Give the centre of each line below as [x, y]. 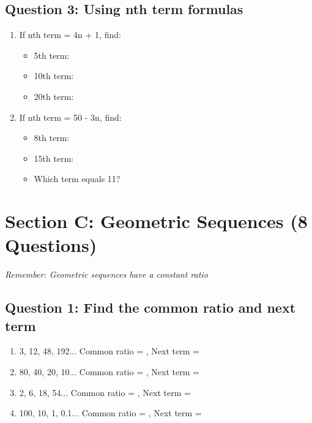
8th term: [52, 138]
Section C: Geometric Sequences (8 [156, 221]
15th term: [54, 158]
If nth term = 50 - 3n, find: [70, 117]
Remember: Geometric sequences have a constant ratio [106, 274]
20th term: [54, 96]
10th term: [54, 76]
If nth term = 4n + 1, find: [70, 35]
